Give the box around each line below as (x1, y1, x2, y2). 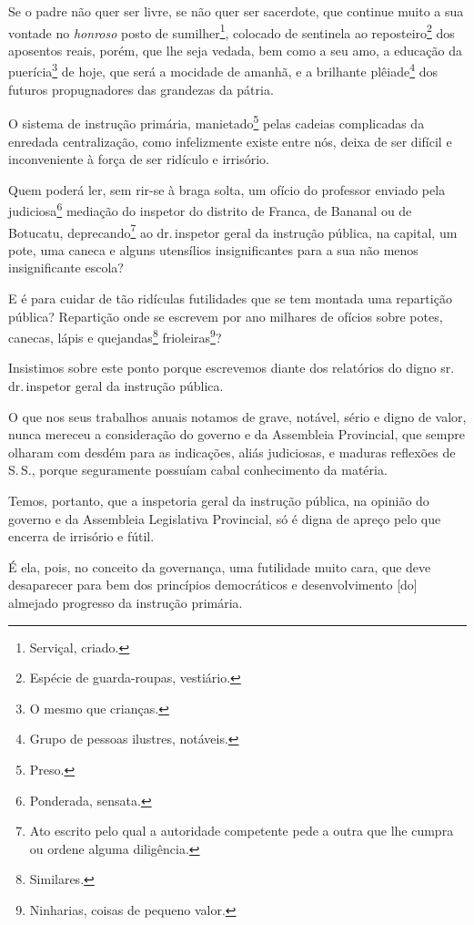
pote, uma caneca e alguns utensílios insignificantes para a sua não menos (8, 240, 419, 259)
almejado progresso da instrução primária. (8, 592, 243, 612)
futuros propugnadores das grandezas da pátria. (8, 79, 274, 98)
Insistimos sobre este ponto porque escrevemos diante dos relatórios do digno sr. (8, 358, 455, 377)
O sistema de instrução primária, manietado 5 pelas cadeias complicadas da (8, 111, 425, 132)
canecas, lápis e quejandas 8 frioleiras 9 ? (8, 325, 222, 346)
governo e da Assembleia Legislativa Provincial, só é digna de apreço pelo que (8, 509, 441, 528)
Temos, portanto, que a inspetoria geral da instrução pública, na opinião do (8, 491, 429, 509)
